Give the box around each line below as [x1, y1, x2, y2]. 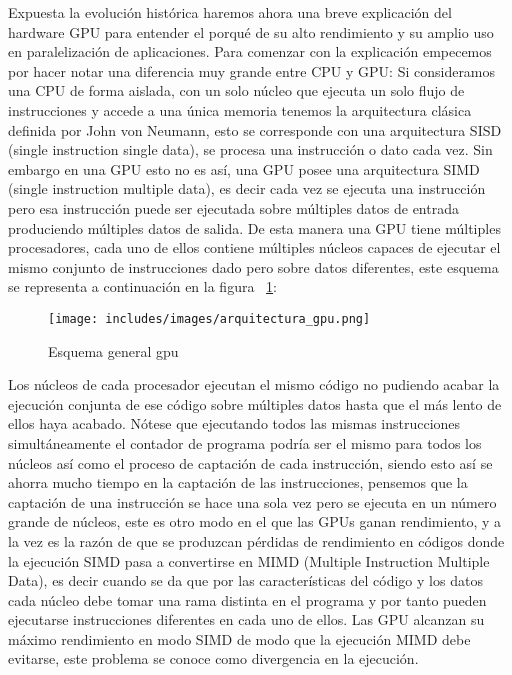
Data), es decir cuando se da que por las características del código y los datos [8, 570, 483, 591]
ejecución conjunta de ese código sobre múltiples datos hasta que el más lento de [8, 393, 502, 414]
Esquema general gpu [48, 340, 179, 361]
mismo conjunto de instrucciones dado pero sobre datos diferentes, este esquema [8, 256, 499, 277]
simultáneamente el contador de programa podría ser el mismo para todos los [8, 432, 482, 453]
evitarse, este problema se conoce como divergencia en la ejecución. [8, 648, 419, 669]
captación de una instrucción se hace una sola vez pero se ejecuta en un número [8, 491, 497, 512]
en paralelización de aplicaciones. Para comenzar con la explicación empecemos [8, 41, 492, 62]
